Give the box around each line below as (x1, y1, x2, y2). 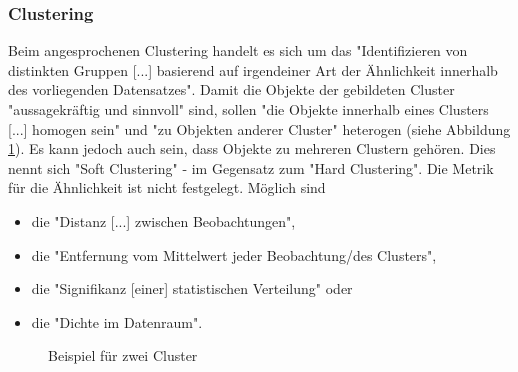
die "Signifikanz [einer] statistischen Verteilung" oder (31, 278, 353, 299)
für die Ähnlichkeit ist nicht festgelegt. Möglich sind (8, 177, 326, 198)
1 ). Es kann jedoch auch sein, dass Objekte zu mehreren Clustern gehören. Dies (8, 138, 496, 159)
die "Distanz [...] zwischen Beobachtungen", (31, 210, 296, 231)
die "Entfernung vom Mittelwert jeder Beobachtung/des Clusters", (31, 244, 437, 265)
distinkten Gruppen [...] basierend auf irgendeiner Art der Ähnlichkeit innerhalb (8, 59, 498, 80)
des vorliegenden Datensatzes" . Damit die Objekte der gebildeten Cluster (8, 79, 455, 100)
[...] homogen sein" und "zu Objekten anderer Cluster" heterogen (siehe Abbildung (8, 118, 511, 139)
